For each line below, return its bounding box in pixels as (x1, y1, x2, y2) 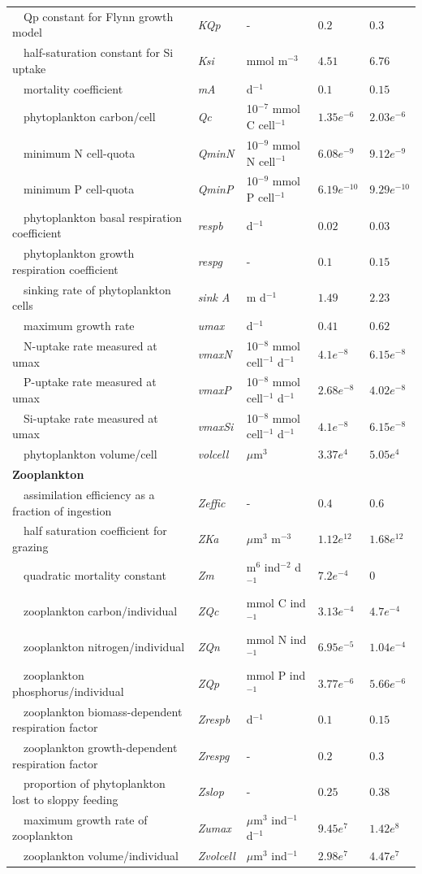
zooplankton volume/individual (23, 847, 179, 864)
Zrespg (197, 746, 230, 763)
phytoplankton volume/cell (23, 446, 157, 463)
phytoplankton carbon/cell (23, 108, 156, 125)
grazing (12, 537, 49, 554)
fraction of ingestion (12, 502, 112, 519)
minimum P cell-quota (23, 180, 135, 198)
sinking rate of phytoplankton (23, 280, 171, 298)
